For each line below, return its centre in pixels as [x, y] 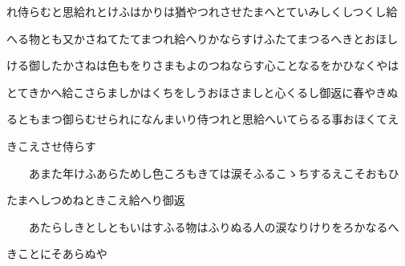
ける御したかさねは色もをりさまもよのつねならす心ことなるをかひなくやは [203, 65]
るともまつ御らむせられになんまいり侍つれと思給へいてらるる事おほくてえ [203, 119]
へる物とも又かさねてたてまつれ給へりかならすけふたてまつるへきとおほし [202, 38]
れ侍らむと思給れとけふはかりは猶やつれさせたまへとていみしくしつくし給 [202, 11]
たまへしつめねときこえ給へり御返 [96, 200]
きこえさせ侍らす [51, 145]
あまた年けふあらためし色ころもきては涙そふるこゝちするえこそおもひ [214, 173]
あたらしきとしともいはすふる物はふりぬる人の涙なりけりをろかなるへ [214, 226]
